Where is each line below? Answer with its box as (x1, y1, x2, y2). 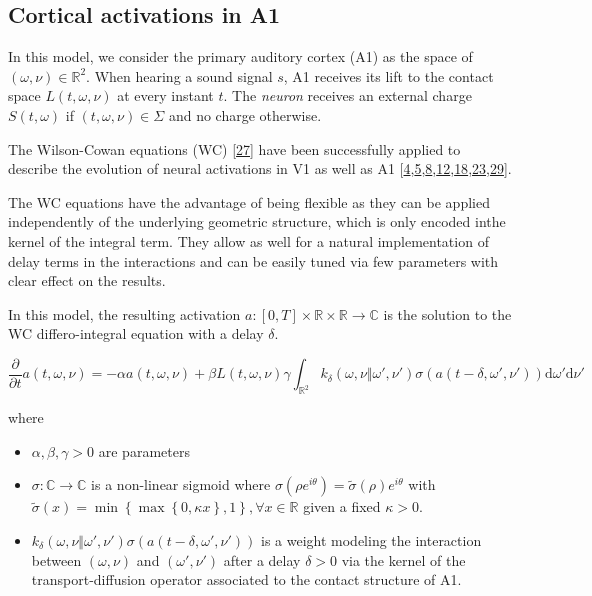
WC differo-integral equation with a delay (8, 323, 264, 344)
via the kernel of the (341, 549, 466, 570)
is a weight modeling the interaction (260, 529, 482, 550)
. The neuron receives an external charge (223, 85, 472, 106)
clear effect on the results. (8, 270, 166, 291)
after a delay (223, 549, 301, 570)
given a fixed (303, 496, 381, 517)
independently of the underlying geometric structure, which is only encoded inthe (8, 211, 506, 232)
